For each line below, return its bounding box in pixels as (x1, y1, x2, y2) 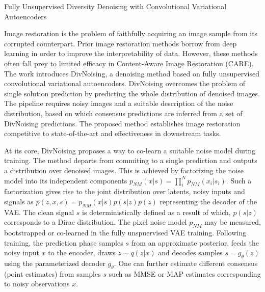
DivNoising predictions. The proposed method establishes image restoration (4, 118, 241, 128)
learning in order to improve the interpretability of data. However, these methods (4, 48, 258, 59)
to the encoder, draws (48, 247, 116, 258)
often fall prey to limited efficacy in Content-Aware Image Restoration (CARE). (4, 58, 254, 68)
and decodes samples (158, 247, 223, 258)
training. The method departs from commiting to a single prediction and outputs (4, 155, 257, 166)
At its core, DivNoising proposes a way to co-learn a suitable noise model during (4, 145, 256, 155)
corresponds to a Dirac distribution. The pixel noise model (4, 217, 187, 227)
